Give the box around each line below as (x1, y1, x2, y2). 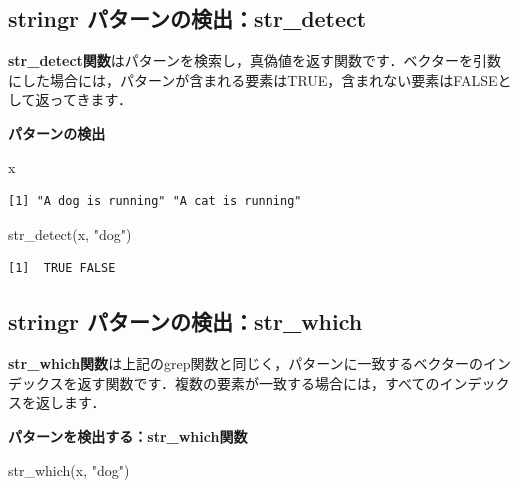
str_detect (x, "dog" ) (8, 223, 132, 244)
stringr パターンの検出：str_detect (8, 3, 367, 34)
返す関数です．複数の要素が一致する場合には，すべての (77, 372, 440, 393)
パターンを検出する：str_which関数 (8, 425, 248, 446)
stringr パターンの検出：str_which (8, 306, 363, 337)
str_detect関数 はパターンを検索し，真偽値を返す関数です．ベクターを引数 (8, 50, 501, 71)
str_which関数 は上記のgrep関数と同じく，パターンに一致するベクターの (8, 353, 483, 374)
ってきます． (49, 89, 132, 110)
